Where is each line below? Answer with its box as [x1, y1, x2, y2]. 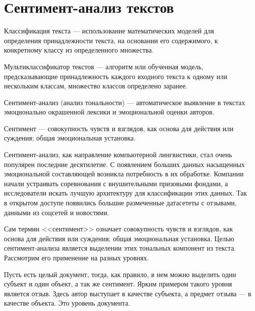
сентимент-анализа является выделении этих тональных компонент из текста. [4, 243, 236, 253]
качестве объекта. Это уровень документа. [4, 298, 130, 308]
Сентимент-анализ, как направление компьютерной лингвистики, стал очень [4, 149, 232, 160]
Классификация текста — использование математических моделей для [4, 26, 214, 36]
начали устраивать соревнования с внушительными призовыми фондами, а [4, 178, 228, 188]
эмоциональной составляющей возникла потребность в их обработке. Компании [4, 169, 244, 179]
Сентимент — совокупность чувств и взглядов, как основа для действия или [4, 123, 234, 133]
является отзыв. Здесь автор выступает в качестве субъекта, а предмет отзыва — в [4, 288, 252, 298]
